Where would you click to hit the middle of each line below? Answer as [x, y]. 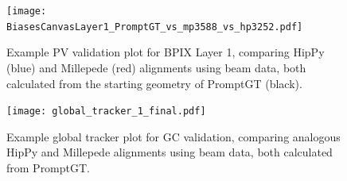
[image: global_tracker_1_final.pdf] [106, 112]
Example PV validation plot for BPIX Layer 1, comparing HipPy [166, 52]
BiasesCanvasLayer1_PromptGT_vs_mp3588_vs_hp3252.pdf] [155, 27]
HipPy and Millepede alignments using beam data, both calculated [170, 152]
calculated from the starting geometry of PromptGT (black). [154, 83]
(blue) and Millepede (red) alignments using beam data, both [156, 67]
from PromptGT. [48, 167]
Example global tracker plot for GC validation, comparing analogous [173, 136]
